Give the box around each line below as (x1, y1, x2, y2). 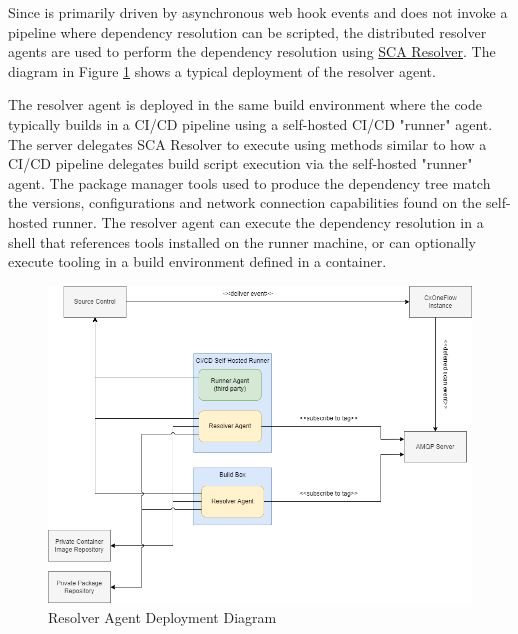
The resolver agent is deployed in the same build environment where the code (8, 94, 483, 115)
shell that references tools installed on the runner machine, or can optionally (8, 231, 476, 252)
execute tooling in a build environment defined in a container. (8, 251, 387, 272)
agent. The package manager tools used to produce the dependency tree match (8, 172, 491, 193)
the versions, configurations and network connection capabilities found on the (8, 192, 482, 213)
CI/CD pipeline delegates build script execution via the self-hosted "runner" (8, 153, 473, 174)
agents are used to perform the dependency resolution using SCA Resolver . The (8, 41, 496, 62)
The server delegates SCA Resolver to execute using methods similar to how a (8, 133, 487, 154)
